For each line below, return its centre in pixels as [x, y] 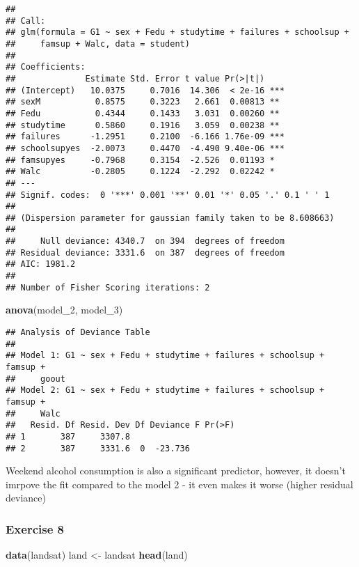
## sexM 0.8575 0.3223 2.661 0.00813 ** [143, 102]
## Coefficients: [46, 67]
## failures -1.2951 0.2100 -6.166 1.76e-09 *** [145, 137]
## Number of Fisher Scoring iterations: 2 [108, 287]
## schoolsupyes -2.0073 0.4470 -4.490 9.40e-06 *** [145, 148]
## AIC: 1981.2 [41, 264]
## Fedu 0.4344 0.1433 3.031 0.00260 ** [143, 113]
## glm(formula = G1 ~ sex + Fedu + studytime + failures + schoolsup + [177, 32]
